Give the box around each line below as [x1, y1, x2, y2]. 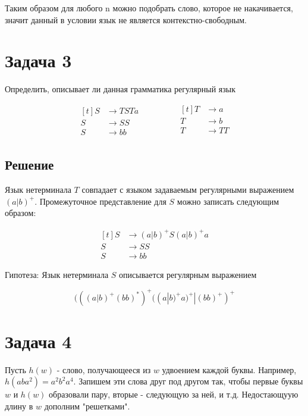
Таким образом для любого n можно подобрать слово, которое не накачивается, [5, 2, 293, 14]
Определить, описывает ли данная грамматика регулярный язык [5, 83, 236, 95]
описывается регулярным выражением [119, 268, 257, 280]
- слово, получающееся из [56, 363, 151, 376]
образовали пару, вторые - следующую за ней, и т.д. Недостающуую [49, 388, 298, 401]
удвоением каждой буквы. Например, [162, 363, 297, 376]
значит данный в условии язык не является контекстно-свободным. [5, 13, 247, 26]
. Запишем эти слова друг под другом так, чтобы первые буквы [73, 375, 303, 387]
